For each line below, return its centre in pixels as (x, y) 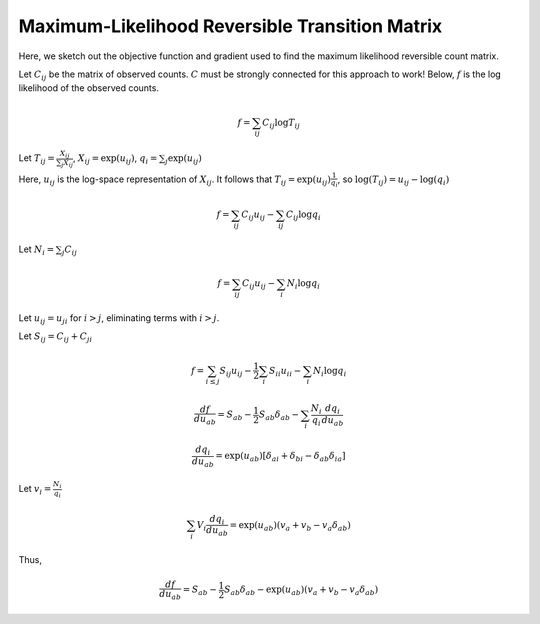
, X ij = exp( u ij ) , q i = (115, 159)
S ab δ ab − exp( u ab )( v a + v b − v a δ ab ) (301, 590)
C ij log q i (303, 216)
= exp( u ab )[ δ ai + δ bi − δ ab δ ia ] (280, 457)
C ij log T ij (280, 123)
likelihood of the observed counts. (89, 88)
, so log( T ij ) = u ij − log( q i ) (393, 180)
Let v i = (35, 490)
